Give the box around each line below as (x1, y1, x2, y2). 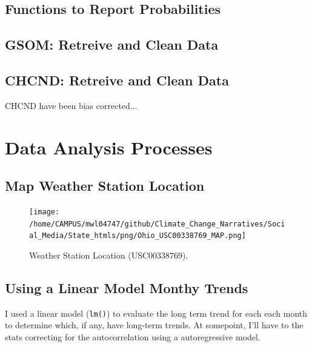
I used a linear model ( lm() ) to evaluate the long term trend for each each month (5, 306, 307, 319)
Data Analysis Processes (5, 134, 213, 159)
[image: (29, 207, 60, 216)
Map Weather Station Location (5, 176, 205, 195)
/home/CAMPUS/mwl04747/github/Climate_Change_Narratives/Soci (29, 219, 285, 228)
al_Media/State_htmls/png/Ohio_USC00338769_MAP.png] (29, 231, 246, 240)
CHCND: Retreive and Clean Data (5, 70, 229, 89)
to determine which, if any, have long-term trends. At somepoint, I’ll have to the (5, 319, 304, 331)
